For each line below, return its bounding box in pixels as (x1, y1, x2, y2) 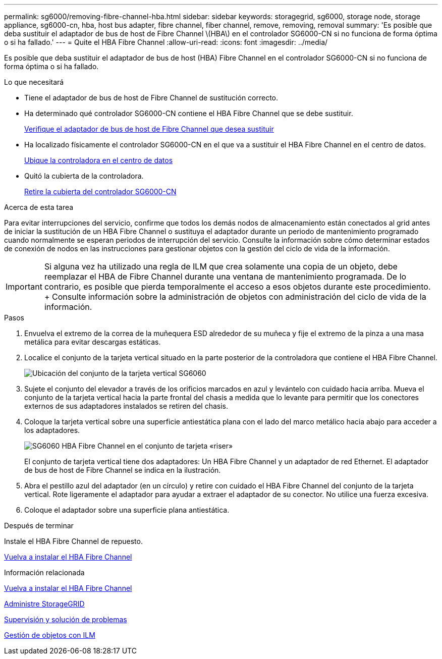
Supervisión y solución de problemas (4, 615, 127, 624)
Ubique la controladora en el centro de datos (24, 156, 173, 164)
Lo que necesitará (4, 78, 64, 86)
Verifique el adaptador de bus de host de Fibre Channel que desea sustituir (24, 125, 274, 133)
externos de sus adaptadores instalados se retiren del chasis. (24, 402, 228, 410)
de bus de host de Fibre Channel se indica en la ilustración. (24, 466, 221, 474)
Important (6, 282, 42, 292)
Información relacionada (4, 568, 85, 577)
